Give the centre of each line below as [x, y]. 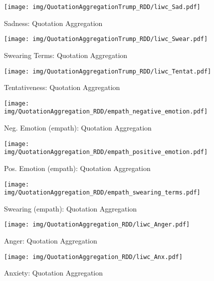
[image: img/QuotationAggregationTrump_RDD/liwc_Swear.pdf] [106, 39]
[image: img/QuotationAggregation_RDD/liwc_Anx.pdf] [93, 257]
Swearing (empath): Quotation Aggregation [71, 208]
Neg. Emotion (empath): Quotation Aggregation [78, 128]
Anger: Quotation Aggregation [51, 241]
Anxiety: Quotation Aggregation [54, 273]
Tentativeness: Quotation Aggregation [62, 87]
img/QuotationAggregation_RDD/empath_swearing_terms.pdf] [102, 193]
